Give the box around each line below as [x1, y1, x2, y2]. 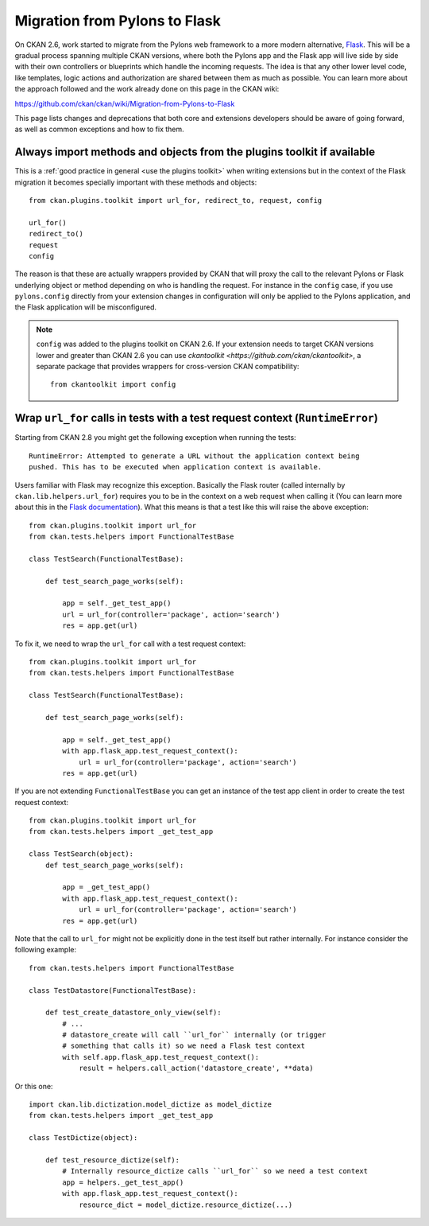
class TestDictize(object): [29, 1134, 138, 1142]
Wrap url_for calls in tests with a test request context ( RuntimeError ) [14, 411, 379, 425]
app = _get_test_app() [62, 883, 151, 892]
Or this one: [14, 1081, 53, 1091]
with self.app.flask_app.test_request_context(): [62, 1053, 260, 1061]
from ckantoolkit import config [50, 380, 176, 389]
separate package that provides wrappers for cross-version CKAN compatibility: [36, 362, 300, 372]
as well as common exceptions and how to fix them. [14, 124, 184, 134]
